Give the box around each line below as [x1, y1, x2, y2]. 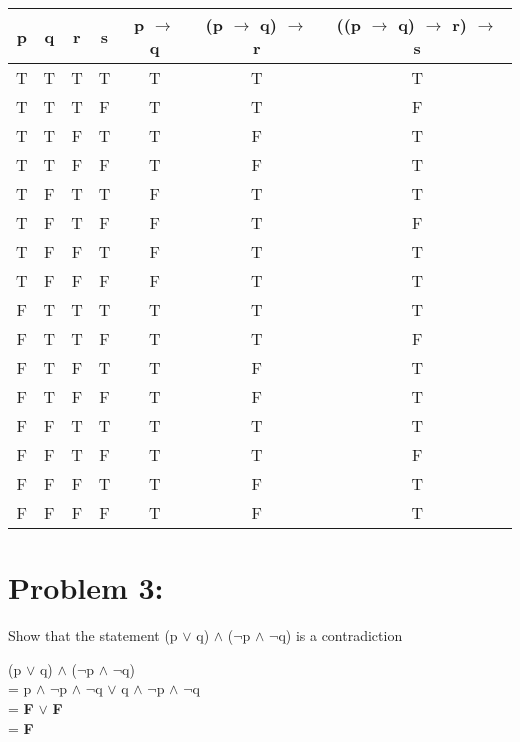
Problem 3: [8, 567, 164, 608]
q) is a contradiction [278, 625, 403, 646]
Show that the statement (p [8, 625, 178, 646]
